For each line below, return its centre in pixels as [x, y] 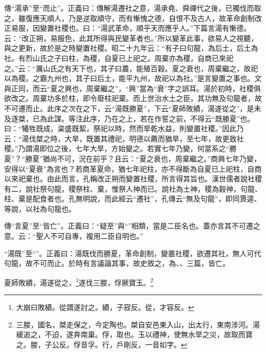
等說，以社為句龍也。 [40, 208]
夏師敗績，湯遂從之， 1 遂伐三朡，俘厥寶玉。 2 [79, 281]
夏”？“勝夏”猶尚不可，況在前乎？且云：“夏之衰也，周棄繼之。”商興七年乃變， [133, 158]
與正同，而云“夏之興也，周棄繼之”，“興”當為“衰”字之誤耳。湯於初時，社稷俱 [132, 88]
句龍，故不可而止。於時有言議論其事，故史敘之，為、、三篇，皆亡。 [117, 263]
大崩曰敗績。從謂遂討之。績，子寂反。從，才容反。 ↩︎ [105, 307]
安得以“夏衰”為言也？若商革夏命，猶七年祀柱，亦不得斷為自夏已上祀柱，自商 [133, 168]
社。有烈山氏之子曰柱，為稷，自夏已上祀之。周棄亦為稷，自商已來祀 [119, 58]
